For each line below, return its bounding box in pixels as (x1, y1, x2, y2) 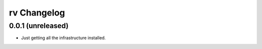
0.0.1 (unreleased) (9, 21, 69, 30)
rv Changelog (9, 7, 65, 18)
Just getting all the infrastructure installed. (21, 35, 106, 41)
